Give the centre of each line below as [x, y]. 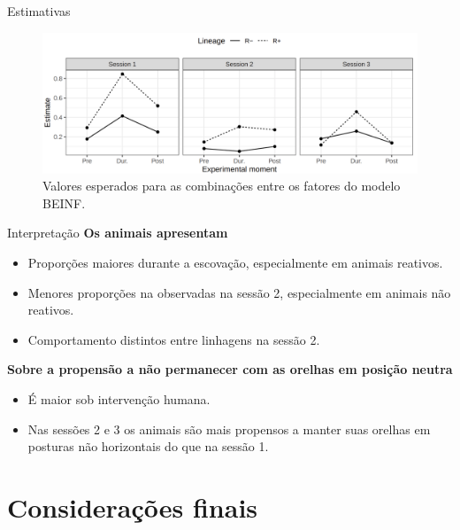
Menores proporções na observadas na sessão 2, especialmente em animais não [239, 292]
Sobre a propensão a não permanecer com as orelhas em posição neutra [230, 369]
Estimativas [39, 11]
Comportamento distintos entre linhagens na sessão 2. [174, 339]
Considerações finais [133, 507]
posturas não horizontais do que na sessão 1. [148, 446]
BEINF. [64, 203]
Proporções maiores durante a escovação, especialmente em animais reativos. [235, 262]
